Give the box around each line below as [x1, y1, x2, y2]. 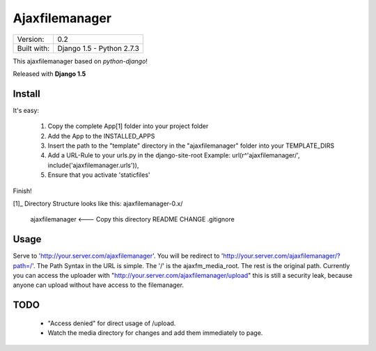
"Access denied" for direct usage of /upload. [47, 319, 176, 327]
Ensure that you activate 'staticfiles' [47, 171, 150, 179]
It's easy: [13, 106, 40, 114]
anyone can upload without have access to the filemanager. [13, 281, 185, 289]
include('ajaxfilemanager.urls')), [47, 161, 139, 169]
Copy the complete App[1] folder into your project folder [47, 122, 209, 130]
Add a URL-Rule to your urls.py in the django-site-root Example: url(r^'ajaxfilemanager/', [47, 151, 300, 159]
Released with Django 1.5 [13, 70, 86, 78]
